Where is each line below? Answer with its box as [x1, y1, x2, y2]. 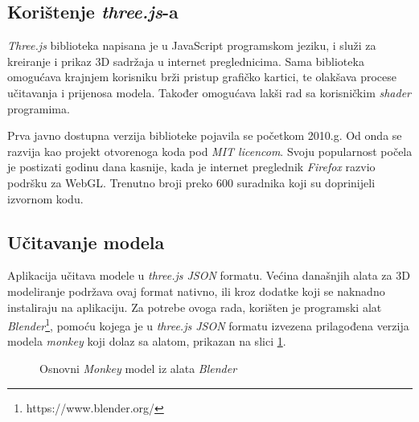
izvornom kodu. [7, 190, 84, 207]
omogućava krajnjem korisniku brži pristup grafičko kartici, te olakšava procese [7, 68, 396, 85]
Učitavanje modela [7, 229, 165, 254]
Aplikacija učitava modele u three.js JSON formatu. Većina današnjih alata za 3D [7, 267, 410, 284]
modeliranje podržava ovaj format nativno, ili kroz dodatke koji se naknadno [7, 282, 385, 299]
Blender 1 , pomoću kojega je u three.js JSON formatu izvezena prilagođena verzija [7, 315, 409, 334]
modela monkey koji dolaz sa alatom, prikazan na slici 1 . [7, 333, 286, 350]
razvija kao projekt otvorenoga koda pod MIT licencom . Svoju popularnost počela [7, 142, 413, 159]
